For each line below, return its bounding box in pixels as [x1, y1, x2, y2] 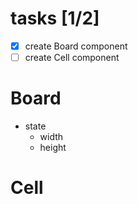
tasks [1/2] [10, 7, 100, 30]
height [39, 142, 67, 153]
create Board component [24, 40, 128, 52]
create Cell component [24, 52, 120, 63]
